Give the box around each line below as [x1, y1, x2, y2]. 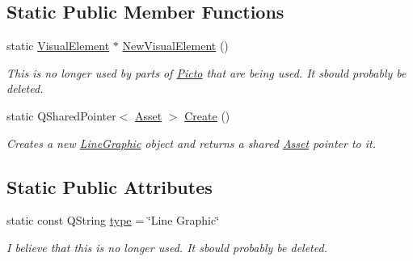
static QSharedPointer [6, 107, 116, 124]
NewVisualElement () [122, 37, 229, 54]
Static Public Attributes [6, 174, 213, 199]
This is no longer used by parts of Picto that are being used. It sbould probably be [6, 64, 407, 81]
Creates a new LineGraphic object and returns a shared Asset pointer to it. [6, 134, 376, 151]
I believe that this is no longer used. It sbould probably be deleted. [6, 238, 327, 255]
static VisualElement [6, 37, 110, 54]
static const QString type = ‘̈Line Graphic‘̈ [6, 212, 220, 229]
